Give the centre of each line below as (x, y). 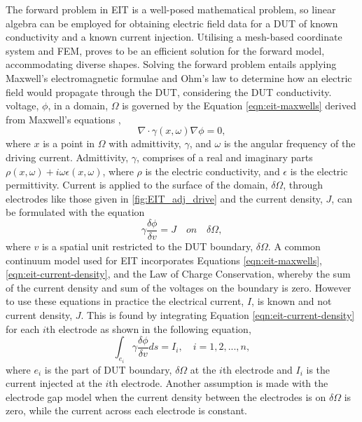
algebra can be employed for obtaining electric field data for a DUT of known (172, 23)
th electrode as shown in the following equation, (148, 328)
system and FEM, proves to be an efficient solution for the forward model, (165, 50)
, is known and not (292, 301)
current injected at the (54, 383)
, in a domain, (78, 105)
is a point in (69, 143)
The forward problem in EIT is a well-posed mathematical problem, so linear (171, 9)
